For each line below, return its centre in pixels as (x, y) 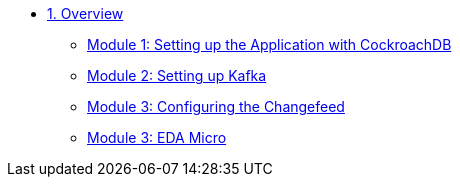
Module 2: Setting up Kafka (177, 75)
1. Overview (85, 13)
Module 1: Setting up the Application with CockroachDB (269, 44)
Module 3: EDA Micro (157, 137)
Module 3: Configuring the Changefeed (216, 106)
